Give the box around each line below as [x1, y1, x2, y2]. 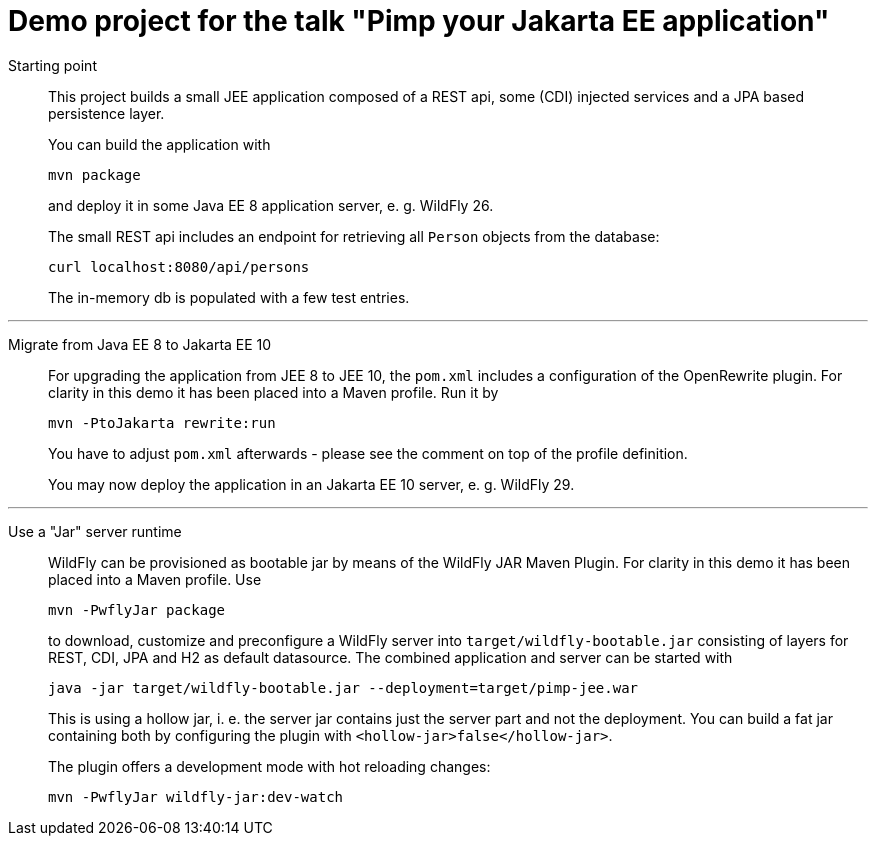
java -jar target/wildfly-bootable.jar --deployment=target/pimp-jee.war [48, 679, 639, 696]
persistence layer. [48, 104, 165, 122]
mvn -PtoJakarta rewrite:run [48, 414, 276, 431]
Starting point [8, 56, 97, 74]
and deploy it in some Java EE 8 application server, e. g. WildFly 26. [48, 196, 494, 214]
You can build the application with [48, 135, 271, 153]
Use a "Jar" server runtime [8, 522, 182, 540]
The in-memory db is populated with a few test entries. [48, 288, 410, 306]
